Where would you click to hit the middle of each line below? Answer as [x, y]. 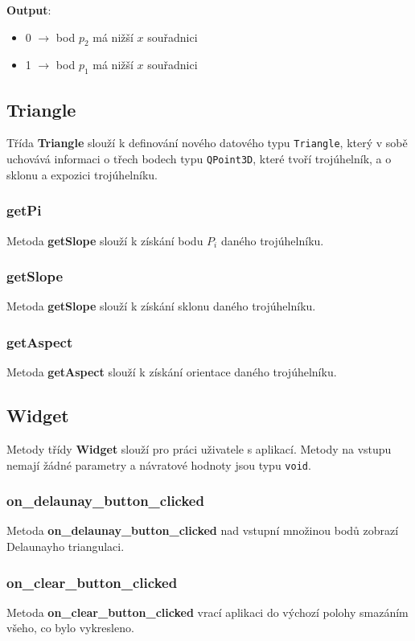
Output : [29, 10]
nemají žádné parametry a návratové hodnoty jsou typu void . [159, 464]
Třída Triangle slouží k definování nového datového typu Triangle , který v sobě [207, 143]
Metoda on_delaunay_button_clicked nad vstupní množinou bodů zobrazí [203, 530]
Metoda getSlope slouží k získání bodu [105, 240]
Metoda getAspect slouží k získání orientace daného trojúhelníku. [172, 372]
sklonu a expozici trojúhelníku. [82, 174]
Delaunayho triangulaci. [66, 546]
